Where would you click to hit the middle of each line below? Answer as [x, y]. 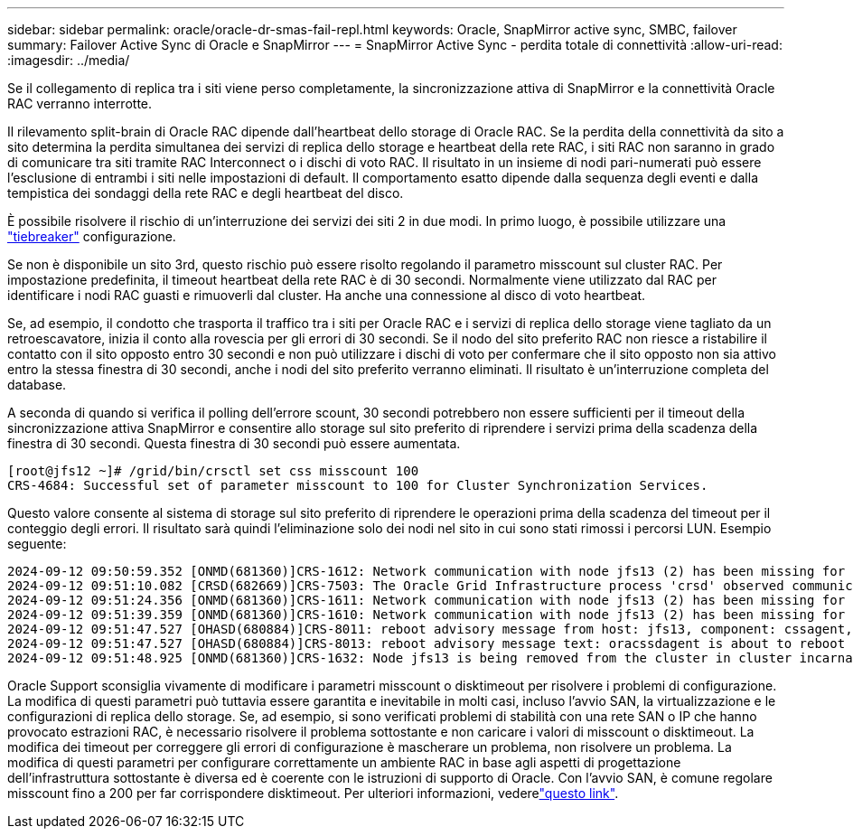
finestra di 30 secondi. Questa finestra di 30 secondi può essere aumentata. [234, 443]
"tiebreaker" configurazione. [92, 236]
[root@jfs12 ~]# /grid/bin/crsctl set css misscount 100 [213, 471]
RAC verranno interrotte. [80, 103]
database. [37, 385]
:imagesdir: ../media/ [69, 60]
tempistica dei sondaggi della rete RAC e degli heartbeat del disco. [206, 193]
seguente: [37, 544]
